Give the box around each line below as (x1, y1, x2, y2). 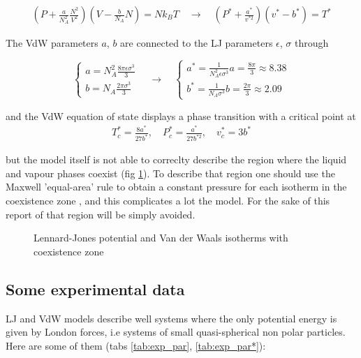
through (294, 36, 329, 50)
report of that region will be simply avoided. (6, 207, 196, 221)
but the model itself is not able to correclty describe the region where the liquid (6, 152, 347, 167)
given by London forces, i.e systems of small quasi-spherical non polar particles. (6, 325, 346, 339)
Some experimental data (6, 278, 185, 299)
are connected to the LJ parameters (120, 36, 273, 50)
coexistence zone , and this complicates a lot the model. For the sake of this (6, 193, 330, 207)
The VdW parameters (6, 36, 98, 50)
